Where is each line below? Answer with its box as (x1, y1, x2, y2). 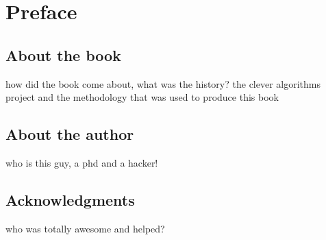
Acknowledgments (5, 189, 135, 210)
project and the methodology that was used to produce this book (5, 90, 279, 104)
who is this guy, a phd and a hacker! (5, 155, 158, 169)
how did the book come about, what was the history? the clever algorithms (5, 76, 321, 91)
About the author (5, 123, 134, 145)
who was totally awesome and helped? (5, 221, 165, 235)
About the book (5, 44, 121, 65)
